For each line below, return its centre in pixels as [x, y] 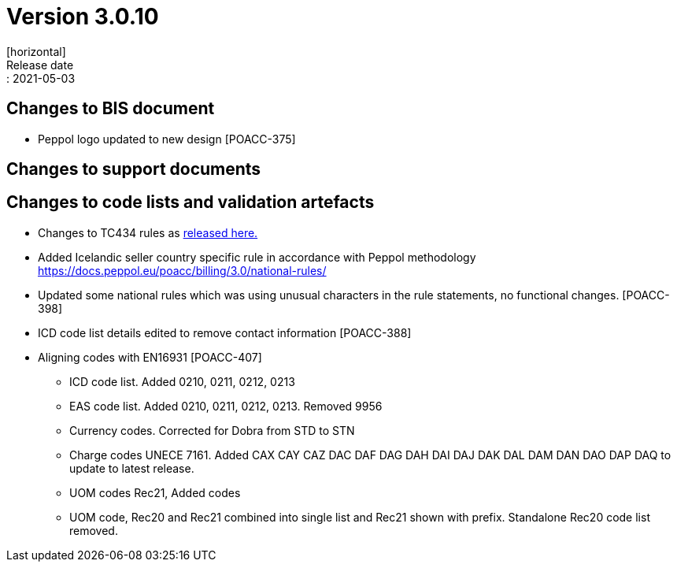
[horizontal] [36, 51]
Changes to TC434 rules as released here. [148, 232]
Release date [40, 65]
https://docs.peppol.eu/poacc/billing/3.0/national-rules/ [182, 270]
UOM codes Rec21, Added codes [155, 492]
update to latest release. [132, 468]
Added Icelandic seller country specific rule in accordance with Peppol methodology [257, 257]
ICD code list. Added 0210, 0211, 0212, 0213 [182, 381]
